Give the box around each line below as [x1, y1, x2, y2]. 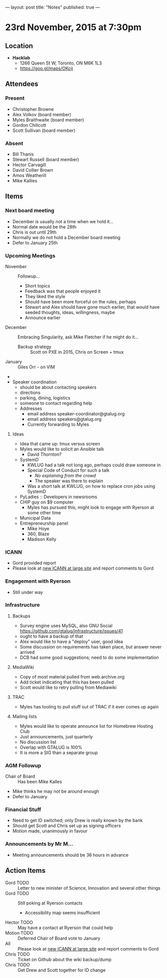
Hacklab [12, 55, 30, 60]
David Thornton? [27, 451, 62, 457]
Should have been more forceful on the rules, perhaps [24, 299, 136, 305]
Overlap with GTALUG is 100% [19, 744, 83, 750]
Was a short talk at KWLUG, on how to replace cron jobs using [27, 483, 156, 489]
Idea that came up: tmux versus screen [19, 440, 101, 446]
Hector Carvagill [12, 162, 46, 168]
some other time [27, 509, 61, 516]
